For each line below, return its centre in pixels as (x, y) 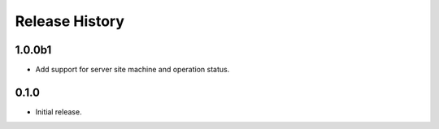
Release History (70, 21)
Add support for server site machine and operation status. (133, 70)
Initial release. (59, 112)
